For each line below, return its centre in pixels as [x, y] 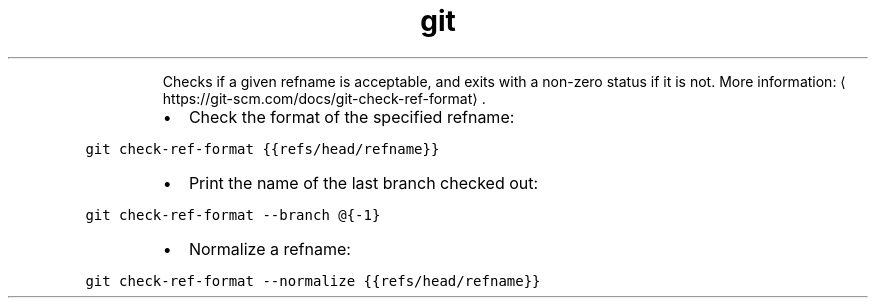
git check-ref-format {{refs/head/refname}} [262, 148]
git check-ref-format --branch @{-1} [233, 214]
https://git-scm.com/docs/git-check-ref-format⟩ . [324, 98]
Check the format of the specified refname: [351, 116]
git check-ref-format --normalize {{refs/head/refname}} [313, 280]
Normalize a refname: [269, 248]
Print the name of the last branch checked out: [363, 182]
